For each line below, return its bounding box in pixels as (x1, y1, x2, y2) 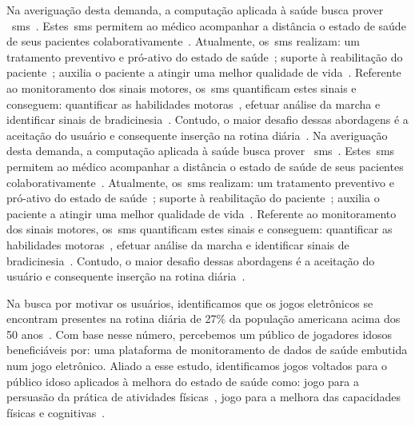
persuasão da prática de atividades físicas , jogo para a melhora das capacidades (6, 388, 401, 405)
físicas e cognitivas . (6, 404, 106, 420)
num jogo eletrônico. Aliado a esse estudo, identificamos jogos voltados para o (6, 357, 388, 374)
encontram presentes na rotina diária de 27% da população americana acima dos (6, 310, 401, 327)
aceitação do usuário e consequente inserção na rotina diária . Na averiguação (6, 126, 388, 143)
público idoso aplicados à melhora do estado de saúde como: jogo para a (6, 372, 359, 389)
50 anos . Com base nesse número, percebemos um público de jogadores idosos (6, 325, 393, 342)
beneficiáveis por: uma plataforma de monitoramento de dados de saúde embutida (6, 341, 408, 358)
